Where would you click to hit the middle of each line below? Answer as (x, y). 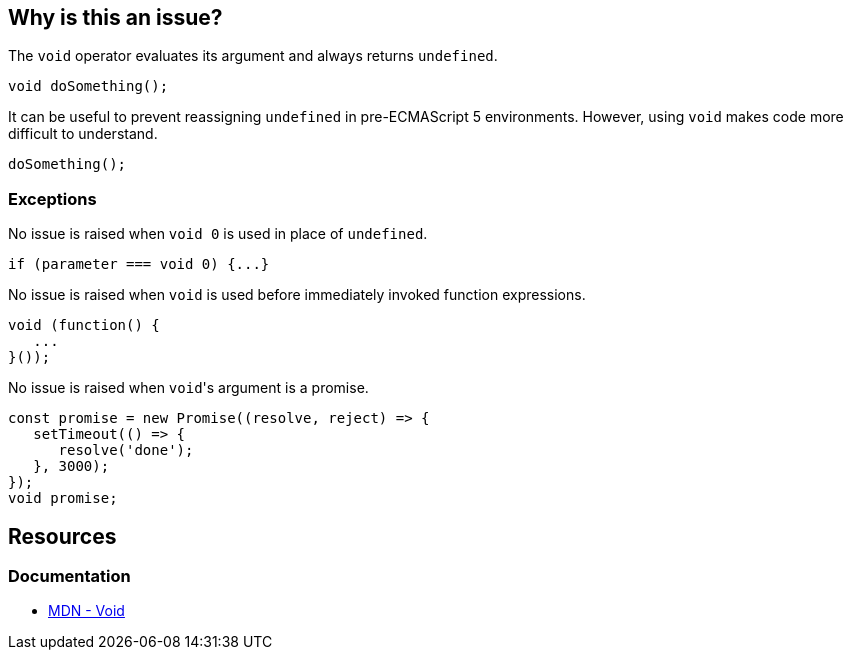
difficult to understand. (83, 134)
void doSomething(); (88, 86)
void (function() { (84, 325)
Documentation (69, 576)
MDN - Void (86, 611)
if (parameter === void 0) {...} (139, 264)
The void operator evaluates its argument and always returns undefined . (253, 56)
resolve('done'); (126, 450)
